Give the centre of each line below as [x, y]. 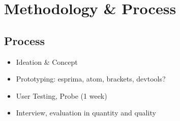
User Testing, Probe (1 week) [62, 95]
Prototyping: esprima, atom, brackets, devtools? [91, 79]
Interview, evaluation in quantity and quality [86, 113]
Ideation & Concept [47, 62]
